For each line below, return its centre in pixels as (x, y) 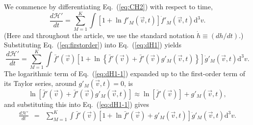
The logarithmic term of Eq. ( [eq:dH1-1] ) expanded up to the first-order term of (125, 73)
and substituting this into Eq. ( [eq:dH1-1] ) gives (77, 104)
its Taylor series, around (40, 83)
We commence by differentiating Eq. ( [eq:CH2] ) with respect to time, (108, 6)
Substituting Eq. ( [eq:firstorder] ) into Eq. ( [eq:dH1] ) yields (93, 45)
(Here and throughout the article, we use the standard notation (99, 35)
